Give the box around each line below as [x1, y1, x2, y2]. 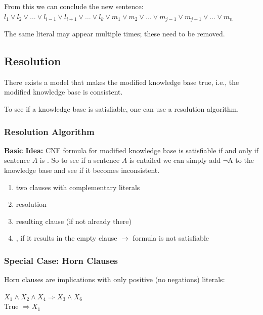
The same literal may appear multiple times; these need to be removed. [4, 28, 225, 39]
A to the [228, 155, 254, 165]
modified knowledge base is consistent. [4, 86, 123, 97]
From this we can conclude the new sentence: [4, 1, 144, 11]
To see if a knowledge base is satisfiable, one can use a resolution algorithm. [4, 104, 239, 114]
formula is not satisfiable [133, 233, 209, 243]
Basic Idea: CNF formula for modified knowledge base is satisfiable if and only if [4, 145, 258, 155]
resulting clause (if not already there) [16, 215, 131, 226]
